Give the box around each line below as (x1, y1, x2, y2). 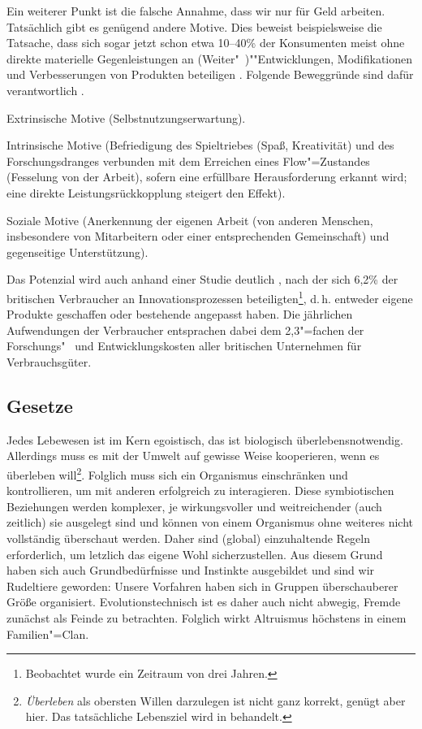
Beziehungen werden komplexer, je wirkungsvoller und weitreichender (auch (6, 497, 382, 514)
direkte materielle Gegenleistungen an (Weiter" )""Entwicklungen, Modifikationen (6, 50, 413, 67)
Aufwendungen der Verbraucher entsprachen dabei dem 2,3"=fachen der (6, 321, 364, 338)
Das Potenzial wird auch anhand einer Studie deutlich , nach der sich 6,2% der (6, 271, 398, 288)
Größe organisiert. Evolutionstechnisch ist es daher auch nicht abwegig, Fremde (6, 593, 401, 610)
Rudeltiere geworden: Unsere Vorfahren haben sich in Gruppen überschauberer (6, 577, 398, 594)
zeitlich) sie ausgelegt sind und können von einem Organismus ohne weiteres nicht (6, 514, 414, 531)
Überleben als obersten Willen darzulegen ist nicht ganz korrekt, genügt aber (25, 692, 406, 709)
